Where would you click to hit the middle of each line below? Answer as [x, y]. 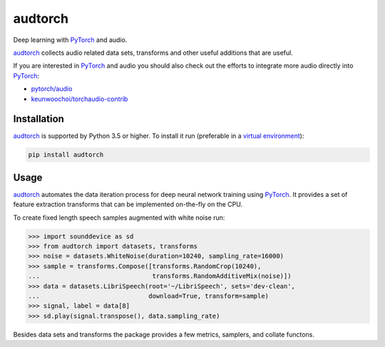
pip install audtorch [66, 155]
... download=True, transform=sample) [149, 296]
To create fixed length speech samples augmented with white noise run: [119, 218]
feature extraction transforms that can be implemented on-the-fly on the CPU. [128, 204]
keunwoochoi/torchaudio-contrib [79, 99]
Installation [38, 119]
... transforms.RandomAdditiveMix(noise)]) [160, 276]
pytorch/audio [52, 89]
